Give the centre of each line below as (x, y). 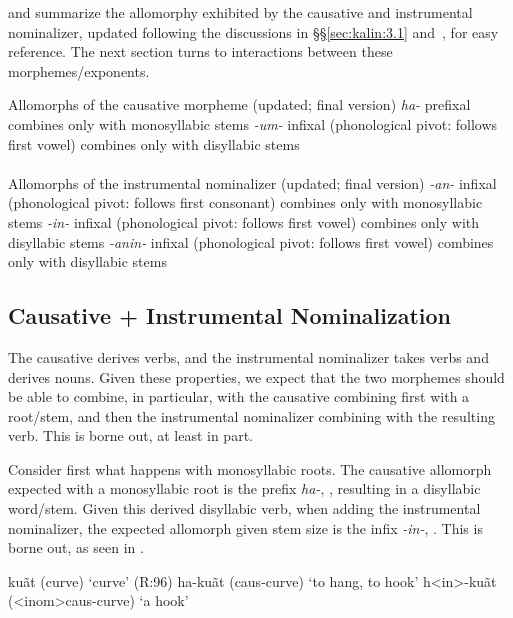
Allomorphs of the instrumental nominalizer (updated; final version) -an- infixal (252, 182)
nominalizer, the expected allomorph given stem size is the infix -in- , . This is (245, 527)
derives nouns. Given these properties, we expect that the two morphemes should (256, 376)
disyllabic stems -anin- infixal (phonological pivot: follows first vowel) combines (251, 241)
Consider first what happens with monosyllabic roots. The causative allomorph (250, 468)
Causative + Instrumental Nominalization (230, 315)
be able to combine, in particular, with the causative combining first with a (239, 396)
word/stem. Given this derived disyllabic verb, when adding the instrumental (244, 508)
